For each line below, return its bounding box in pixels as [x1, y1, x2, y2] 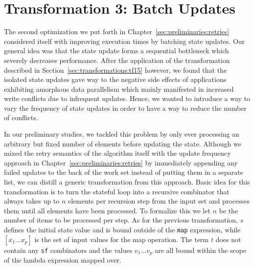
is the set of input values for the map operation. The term [34, 234, 209, 244]
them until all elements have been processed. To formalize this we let [4, 205, 210, 215]
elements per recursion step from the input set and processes [68, 196, 250, 206]
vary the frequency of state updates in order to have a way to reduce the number [4, 103, 247, 113]
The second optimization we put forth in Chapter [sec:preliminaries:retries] [4, 26, 230, 37]
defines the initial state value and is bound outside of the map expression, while [4, 225, 241, 234]
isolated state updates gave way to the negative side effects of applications [4, 74, 227, 84]
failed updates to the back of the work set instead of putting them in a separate [4, 167, 243, 177]
